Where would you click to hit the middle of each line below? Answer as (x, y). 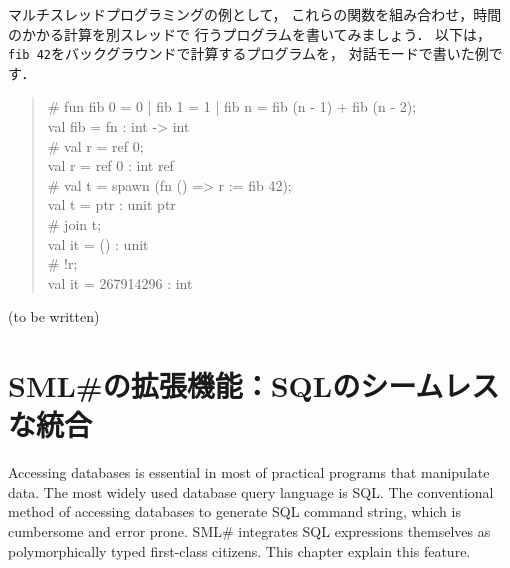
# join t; (74, 224)
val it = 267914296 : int (120, 282)
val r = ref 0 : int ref (110, 165)
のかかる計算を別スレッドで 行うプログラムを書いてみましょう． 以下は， (250, 33)
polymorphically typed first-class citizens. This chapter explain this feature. (239, 550)
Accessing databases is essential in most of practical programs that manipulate (249, 472)
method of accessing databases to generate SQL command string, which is (234, 511)
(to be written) (54, 316)
